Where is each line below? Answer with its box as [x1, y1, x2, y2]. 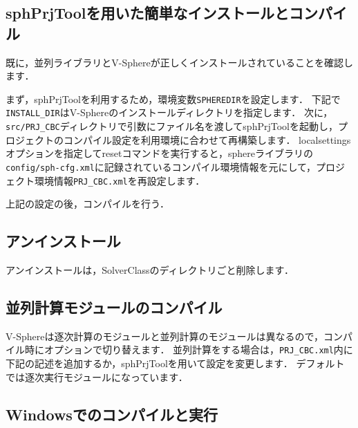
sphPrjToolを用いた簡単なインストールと [6, 2, 290, 24]
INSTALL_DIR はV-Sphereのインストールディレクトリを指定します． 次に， [6, 105, 333, 120]
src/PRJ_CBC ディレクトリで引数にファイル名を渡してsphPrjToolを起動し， [6, 119, 338, 133]
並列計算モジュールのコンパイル [6, 297, 223, 318]
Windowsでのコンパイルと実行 [6, 403, 218, 425]
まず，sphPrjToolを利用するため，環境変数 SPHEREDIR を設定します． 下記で [6, 91, 341, 106]
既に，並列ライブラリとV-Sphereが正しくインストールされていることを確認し [6, 55, 354, 69]
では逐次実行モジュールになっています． [6, 369, 188, 384]
